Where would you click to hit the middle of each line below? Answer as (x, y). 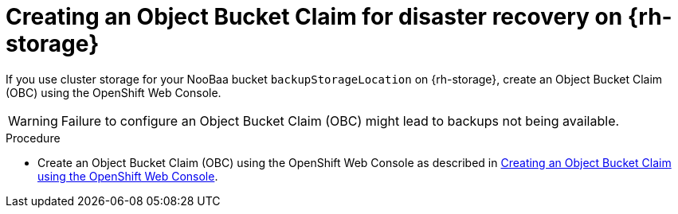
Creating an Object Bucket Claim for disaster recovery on (314, 17)
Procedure (33, 138)
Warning (33, 121)
